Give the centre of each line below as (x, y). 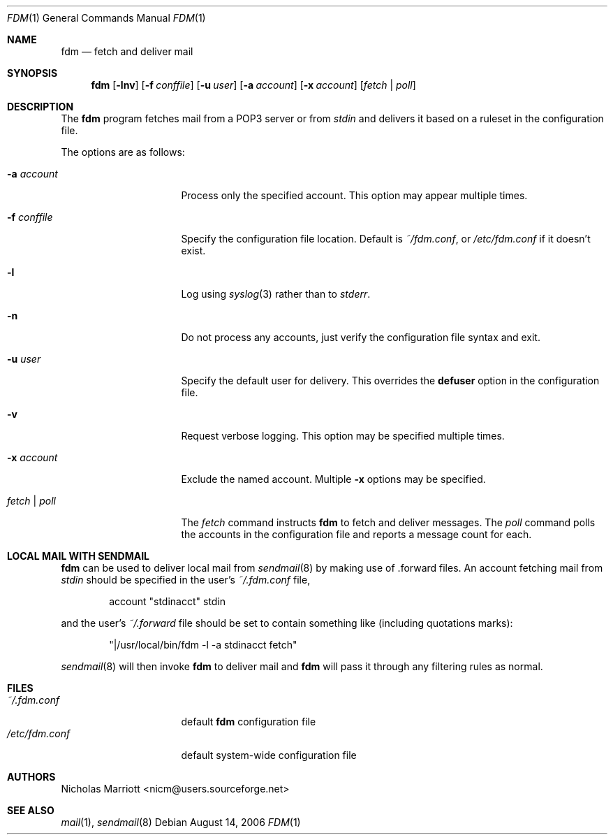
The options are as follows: (123, 152)
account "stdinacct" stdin (168, 601)
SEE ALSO (31, 810)
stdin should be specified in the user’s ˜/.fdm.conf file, (186, 580)
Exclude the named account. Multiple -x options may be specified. (333, 479)
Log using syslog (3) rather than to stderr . (276, 294)
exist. (193, 251)
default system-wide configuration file (269, 755)
